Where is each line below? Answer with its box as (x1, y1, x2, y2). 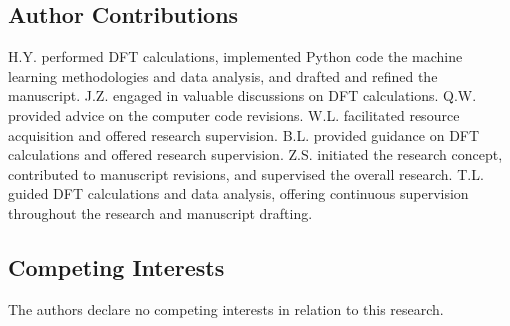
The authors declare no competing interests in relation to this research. (8, 298, 444, 319)
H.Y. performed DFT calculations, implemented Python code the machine (8, 46, 463, 67)
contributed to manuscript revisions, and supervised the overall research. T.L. (8, 163, 484, 184)
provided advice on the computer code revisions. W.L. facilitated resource (8, 104, 460, 125)
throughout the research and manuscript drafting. (8, 202, 313, 223)
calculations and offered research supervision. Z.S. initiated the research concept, (8, 144, 503, 165)
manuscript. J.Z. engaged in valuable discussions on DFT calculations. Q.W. (8, 85, 477, 106)
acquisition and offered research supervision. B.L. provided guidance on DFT (8, 124, 480, 145)
